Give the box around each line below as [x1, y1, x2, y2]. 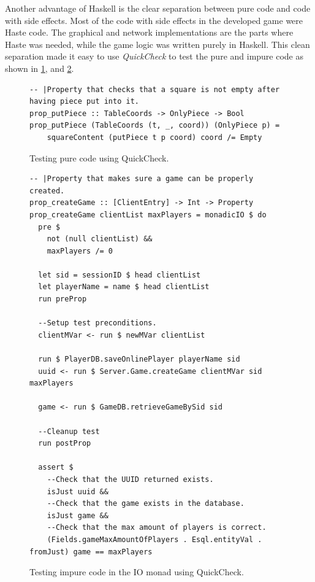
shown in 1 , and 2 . [5, 61, 74, 74]
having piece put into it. [29, 97, 139, 106]
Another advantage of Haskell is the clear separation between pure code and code [5, 2, 311, 14]
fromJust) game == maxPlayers [29, 547, 153, 556]
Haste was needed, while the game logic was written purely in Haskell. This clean [5, 37, 310, 50]
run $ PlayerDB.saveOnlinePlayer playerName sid [38, 355, 240, 364]
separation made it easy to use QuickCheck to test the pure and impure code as [5, 50, 304, 63]
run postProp [38, 439, 91, 448]
